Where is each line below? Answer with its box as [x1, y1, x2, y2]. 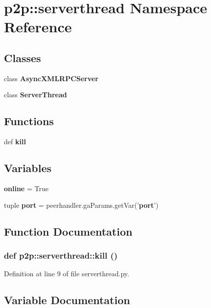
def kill [4, 136, 26, 147]
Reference [4, 17, 72, 37]
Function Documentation [4, 223, 133, 239]
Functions [4, 113, 54, 129]
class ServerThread [4, 89, 67, 100]
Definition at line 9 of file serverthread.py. [4, 268, 129, 279]
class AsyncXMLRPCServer [4, 73, 98, 83]
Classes [4, 50, 41, 65]
